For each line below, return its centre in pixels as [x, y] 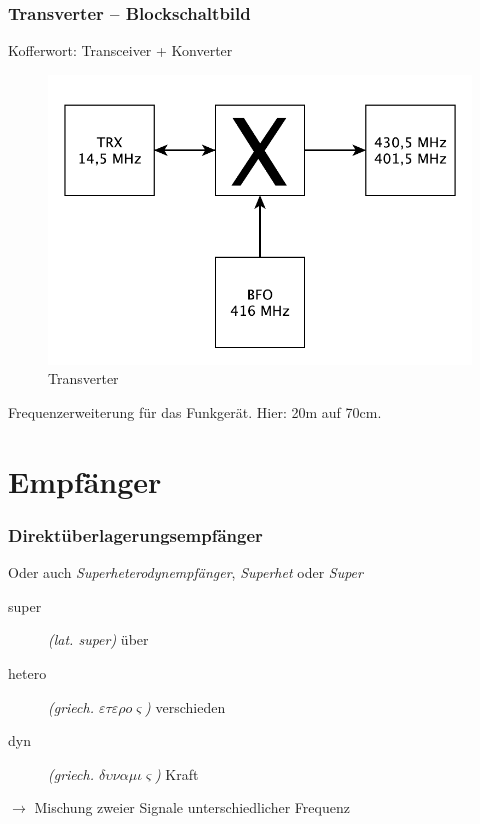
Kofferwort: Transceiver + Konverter [120, 50]
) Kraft [176, 773]
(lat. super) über [98, 639]
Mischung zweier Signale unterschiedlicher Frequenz [192, 807]
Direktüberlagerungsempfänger [135, 534]
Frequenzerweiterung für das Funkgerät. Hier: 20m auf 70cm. [195, 411]
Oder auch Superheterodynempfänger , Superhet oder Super [185, 572]
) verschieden [185, 706]
